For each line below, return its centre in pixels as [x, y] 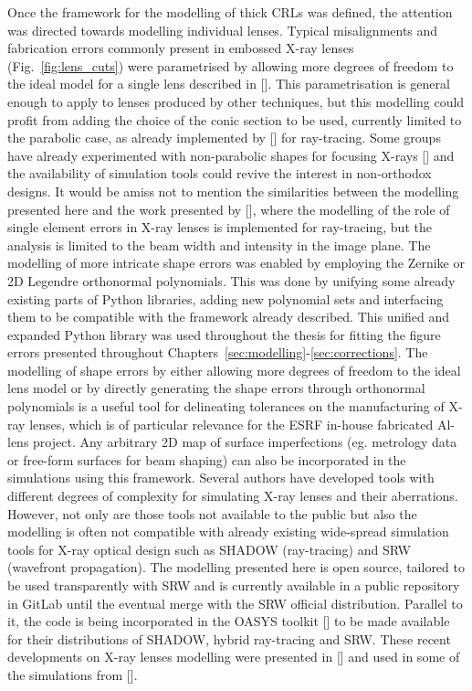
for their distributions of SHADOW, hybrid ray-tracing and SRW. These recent [229, 638]
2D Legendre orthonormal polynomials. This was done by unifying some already [231, 280]
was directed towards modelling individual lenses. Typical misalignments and [223, 30]
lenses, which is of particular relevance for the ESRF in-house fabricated [231, 424]
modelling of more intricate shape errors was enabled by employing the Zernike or [236, 263]
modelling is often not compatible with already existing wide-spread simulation [228, 532]
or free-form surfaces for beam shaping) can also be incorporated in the [207, 459]
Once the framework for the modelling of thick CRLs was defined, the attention [230, 12]
